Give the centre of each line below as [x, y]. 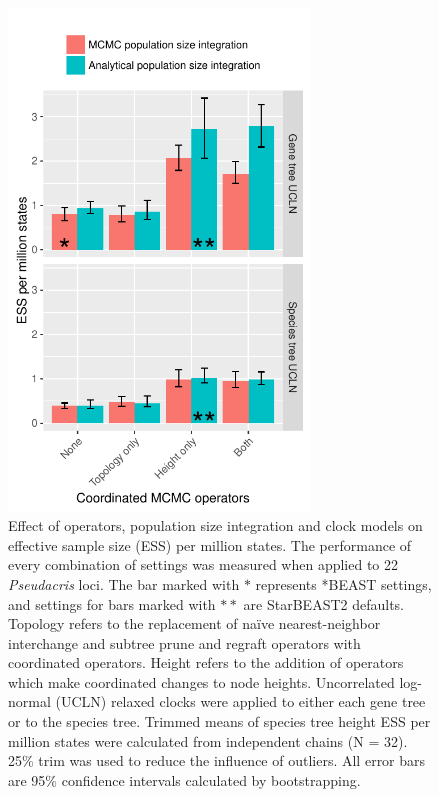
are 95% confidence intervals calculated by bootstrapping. [184, 779]
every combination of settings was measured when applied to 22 [203, 564]
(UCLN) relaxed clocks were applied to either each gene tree [240, 701]
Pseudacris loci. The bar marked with [124, 583]
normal [29, 701]
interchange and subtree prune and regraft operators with [184, 642]
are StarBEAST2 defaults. [324, 603]
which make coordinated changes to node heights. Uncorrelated [201, 681]
